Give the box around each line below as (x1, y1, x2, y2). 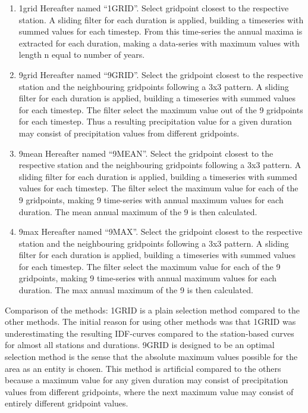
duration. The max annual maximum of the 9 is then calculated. (18, 284, 253, 296)
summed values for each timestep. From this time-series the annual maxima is (18, 25, 303, 38)
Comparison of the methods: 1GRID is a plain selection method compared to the (5, 303, 300, 316)
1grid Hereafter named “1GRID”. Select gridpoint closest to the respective (18, 2, 289, 14)
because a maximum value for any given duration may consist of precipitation (5, 374, 288, 386)
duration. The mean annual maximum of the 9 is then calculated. (18, 205, 257, 218)
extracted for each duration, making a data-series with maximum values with (18, 36, 300, 49)
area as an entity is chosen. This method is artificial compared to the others (5, 362, 281, 374)
